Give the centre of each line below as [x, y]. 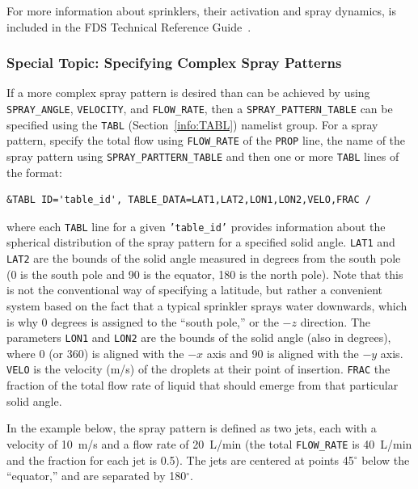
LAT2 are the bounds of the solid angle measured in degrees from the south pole [204, 258]
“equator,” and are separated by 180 [97, 476]
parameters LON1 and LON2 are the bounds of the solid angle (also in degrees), [199, 337]
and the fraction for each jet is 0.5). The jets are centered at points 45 [180, 459]
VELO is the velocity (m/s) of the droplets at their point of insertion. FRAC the [198, 369]
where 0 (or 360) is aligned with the [95, 353]
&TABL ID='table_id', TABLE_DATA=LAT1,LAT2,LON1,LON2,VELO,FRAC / [189, 200]
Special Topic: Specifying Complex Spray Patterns [174, 63]
